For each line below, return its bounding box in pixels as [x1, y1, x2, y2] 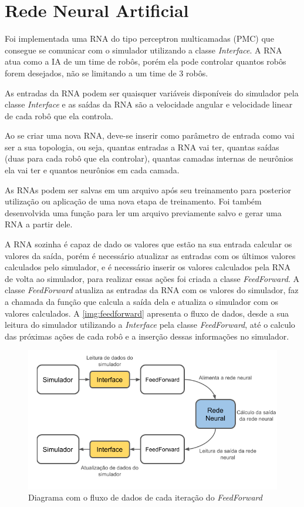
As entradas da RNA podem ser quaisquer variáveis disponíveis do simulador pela [5, 86, 299, 99]
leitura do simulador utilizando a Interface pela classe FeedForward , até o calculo [5, 318, 295, 331]
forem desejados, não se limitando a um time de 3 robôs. [5, 66, 208, 79]
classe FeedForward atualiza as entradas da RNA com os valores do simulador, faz [5, 284, 299, 296]
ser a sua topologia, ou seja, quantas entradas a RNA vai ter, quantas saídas [5, 140, 279, 153]
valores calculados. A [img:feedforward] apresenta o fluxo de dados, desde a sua [5, 307, 289, 319]
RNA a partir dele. [5, 218, 73, 230]
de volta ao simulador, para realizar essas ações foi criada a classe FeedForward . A [5, 272, 299, 284]
